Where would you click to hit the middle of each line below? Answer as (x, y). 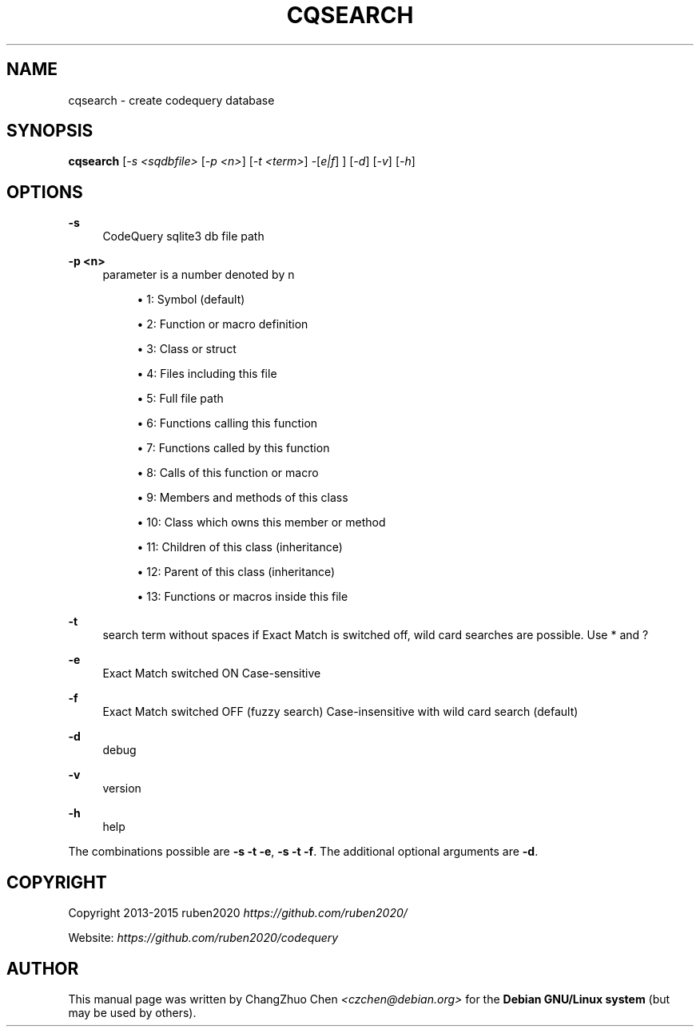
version (122, 789)
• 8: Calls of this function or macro (228, 473)
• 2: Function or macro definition (223, 324)
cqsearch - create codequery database (171, 100)
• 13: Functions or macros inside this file (243, 597)
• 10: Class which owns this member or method (261, 522)
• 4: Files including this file (207, 374)
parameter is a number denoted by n (199, 275)
